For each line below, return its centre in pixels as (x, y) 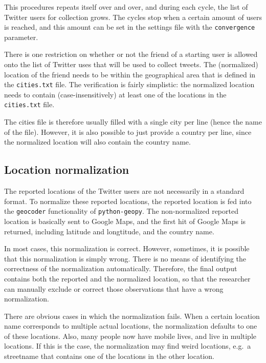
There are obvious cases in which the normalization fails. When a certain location (132, 316)
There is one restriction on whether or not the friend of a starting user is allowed (131, 54)
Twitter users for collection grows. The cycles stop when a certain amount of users (133, 17)
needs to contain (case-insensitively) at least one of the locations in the (115, 94)
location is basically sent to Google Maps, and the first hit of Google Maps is (125, 221)
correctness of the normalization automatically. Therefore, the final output (121, 268)
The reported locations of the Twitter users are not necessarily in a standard (124, 191)
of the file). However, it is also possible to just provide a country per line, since (128, 132)
